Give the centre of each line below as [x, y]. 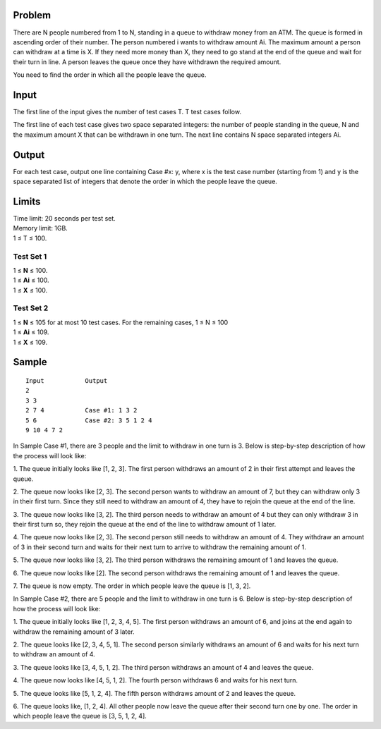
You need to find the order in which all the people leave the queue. [110, 75]
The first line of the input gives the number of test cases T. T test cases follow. [127, 111]
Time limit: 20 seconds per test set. [64, 218]
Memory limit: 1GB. [41, 228]
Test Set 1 [30, 256]
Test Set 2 [31, 308]
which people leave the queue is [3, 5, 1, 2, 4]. [80, 716]
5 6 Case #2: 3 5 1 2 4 [89, 420]
